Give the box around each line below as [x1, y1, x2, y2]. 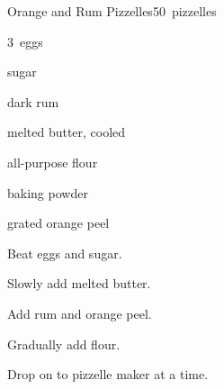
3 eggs [7, 32, 43, 50]
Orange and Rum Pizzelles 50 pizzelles [7, 2, 217, 20]
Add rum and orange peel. [7, 303, 152, 322]
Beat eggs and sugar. [7, 243, 122, 262]
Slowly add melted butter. [7, 274, 151, 293]
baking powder [7, 183, 88, 202]
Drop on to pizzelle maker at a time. [7, 365, 209, 384]
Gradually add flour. [7, 334, 121, 353]
